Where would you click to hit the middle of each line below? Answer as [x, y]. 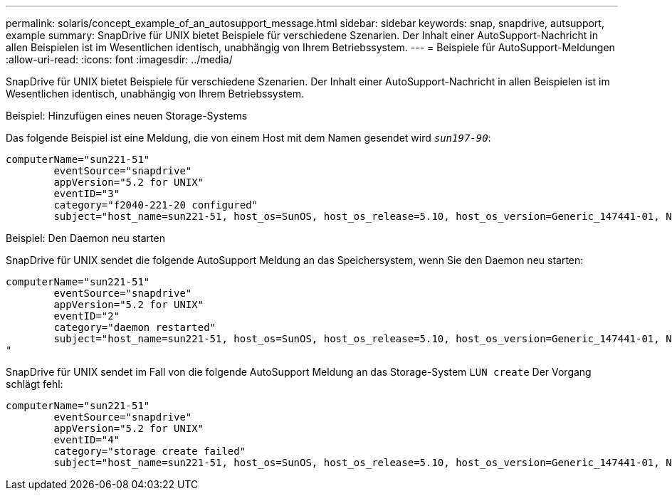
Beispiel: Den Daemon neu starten [85, 238]
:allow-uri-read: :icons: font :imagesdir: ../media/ [119, 59]
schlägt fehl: [35, 384]
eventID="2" [87, 316]
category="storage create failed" [150, 451]
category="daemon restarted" [135, 327]
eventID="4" [87, 440]
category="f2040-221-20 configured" [156, 205]
